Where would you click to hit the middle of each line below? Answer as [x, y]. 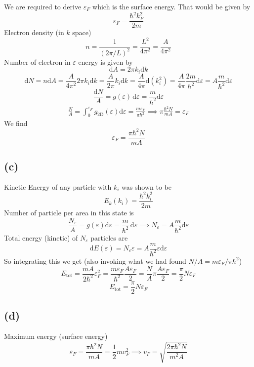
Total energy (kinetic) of [41, 237]
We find [16, 123]
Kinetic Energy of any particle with [58, 186]
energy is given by [106, 61]
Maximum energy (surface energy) [56, 336]
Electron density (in [34, 32]
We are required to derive [43, 6]
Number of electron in [37, 61]
